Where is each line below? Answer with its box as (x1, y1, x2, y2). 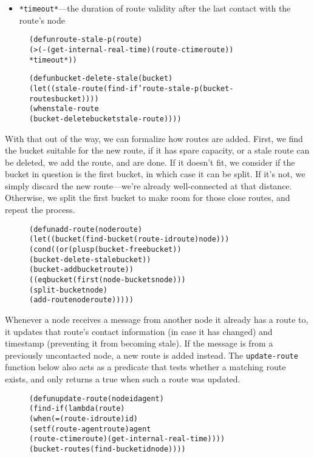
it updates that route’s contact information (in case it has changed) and (5, 325, 273, 337)
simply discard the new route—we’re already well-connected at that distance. (5, 179, 292, 192)
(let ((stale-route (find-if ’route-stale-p (29, 84, 199, 93)
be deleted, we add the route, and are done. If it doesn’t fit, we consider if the (5, 155, 295, 168)
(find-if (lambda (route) (29, 404, 125, 413)
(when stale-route (29, 104, 99, 113)
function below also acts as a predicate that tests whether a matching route (5, 361, 286, 373)
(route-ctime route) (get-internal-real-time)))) (29, 435, 225, 444)
